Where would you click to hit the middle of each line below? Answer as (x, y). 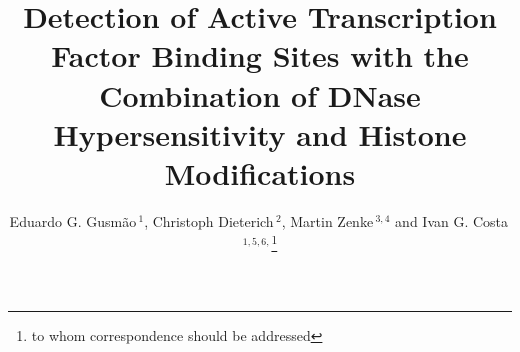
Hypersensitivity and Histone (260, 133)
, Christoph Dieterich (209, 220)
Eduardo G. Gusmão (73, 220)
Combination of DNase (260, 94)
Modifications (260, 172)
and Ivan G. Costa (452, 220)
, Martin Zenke (327, 220)
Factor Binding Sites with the (260, 55)
